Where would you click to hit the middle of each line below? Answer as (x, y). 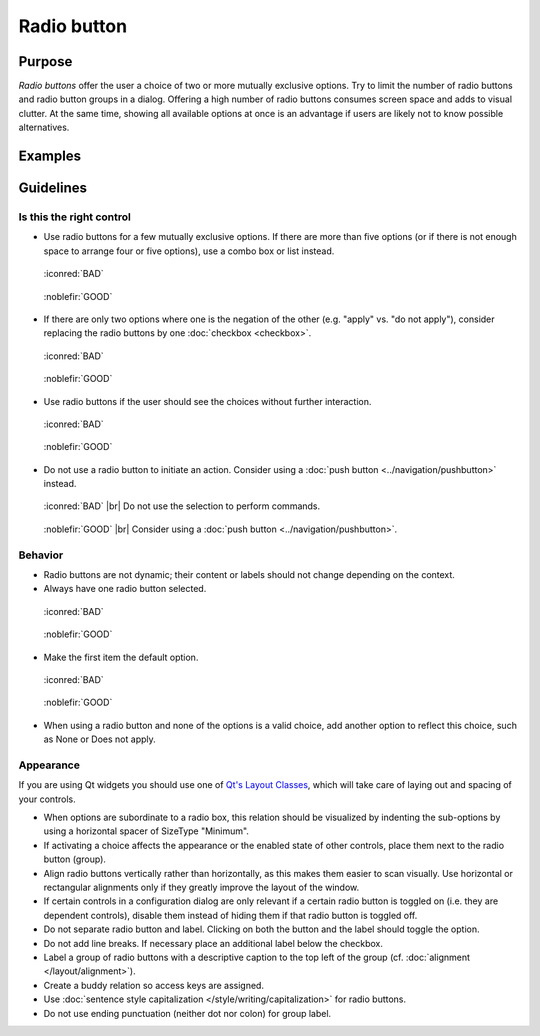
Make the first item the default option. (121, 657)
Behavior (41, 555)
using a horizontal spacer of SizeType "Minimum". (146, 831)
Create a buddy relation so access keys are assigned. (154, 985)
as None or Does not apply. (100, 739)
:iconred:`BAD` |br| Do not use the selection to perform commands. (182, 506)
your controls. (47, 799)
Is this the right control (75, 217)
